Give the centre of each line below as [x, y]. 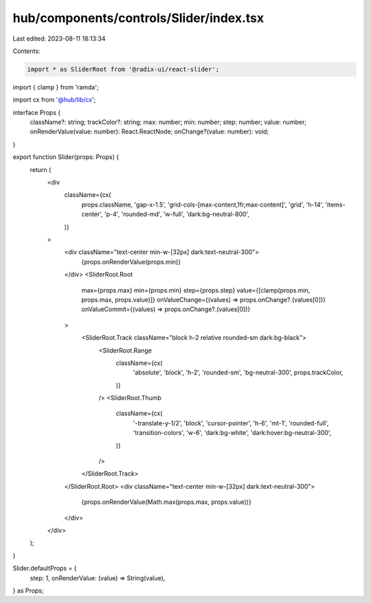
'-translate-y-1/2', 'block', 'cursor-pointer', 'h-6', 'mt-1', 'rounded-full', [231, 423]
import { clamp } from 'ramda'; [56, 87]
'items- [335, 204]
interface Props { [37, 112]
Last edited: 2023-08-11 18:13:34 [59, 39]
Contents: [26, 51]
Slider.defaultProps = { [45, 569]
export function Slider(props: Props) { [66, 157]
